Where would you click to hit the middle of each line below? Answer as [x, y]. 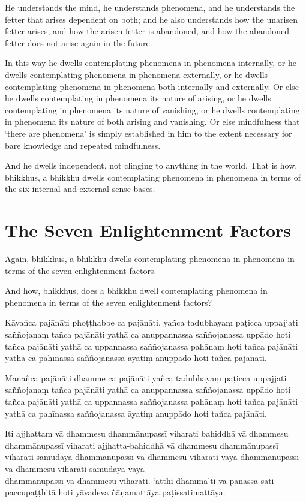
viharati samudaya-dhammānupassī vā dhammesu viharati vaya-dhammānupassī [152, 457]
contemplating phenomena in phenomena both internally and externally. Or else [152, 86]
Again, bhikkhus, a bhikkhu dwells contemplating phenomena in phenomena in [150, 259]
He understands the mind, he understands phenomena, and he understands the [150, 7]
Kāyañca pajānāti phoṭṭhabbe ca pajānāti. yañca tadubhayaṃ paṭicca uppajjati [151, 322]
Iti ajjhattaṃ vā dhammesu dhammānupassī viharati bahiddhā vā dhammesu [147, 433]
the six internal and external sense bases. [80, 189]
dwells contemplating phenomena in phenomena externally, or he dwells [136, 74]
